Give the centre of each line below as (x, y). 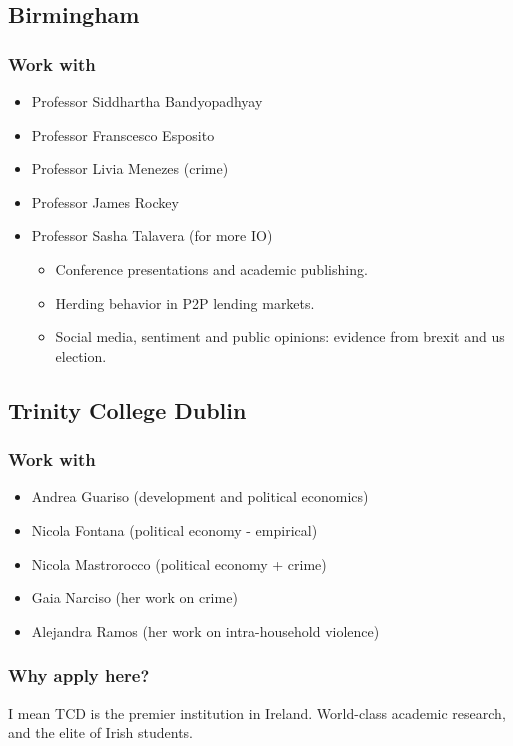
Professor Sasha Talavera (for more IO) (152, 235)
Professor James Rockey (105, 201)
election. (81, 355)
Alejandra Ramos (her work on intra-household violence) (205, 630)
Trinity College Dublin (127, 409)
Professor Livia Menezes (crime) (130, 168)
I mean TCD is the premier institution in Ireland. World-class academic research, (257, 712)
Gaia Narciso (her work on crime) (134, 597)
